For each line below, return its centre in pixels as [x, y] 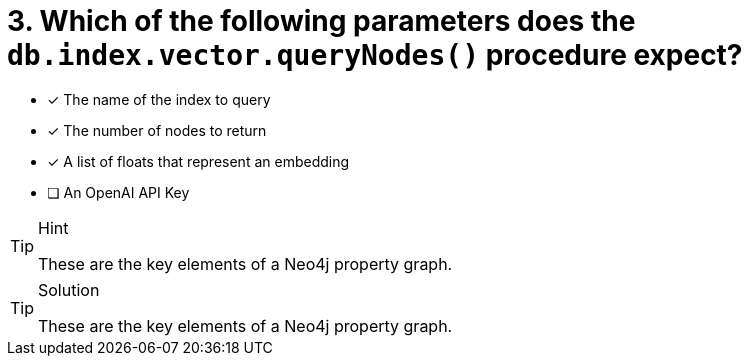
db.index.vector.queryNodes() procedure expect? [375, 55]
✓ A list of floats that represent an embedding [198, 161]
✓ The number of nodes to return [157, 130]
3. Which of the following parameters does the [321, 21]
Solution [69, 289]
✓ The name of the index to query [159, 99]
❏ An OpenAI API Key [118, 192]
